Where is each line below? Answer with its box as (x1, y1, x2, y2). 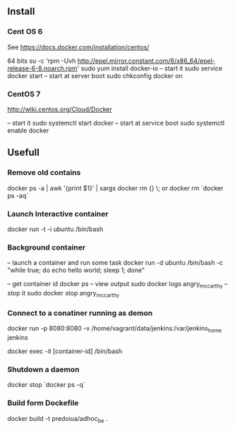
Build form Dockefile (7, 398, 79, 408)
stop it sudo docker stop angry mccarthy (7, 289, 120, 299)
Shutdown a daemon (7, 364, 80, 374)
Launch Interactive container (7, 209, 109, 219)
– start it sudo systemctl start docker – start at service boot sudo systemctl (7, 118, 224, 127)
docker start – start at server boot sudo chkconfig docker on (7, 71, 183, 80)
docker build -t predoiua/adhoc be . (7, 414, 108, 424)
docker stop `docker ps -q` (7, 381, 86, 389)
